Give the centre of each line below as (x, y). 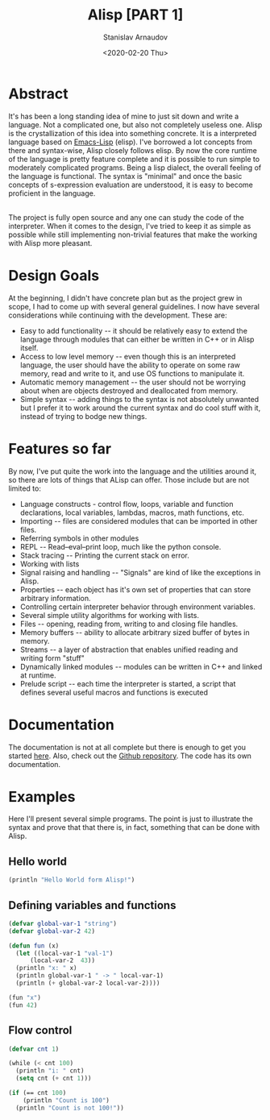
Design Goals (54, 275)
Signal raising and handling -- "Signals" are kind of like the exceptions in (140, 572)
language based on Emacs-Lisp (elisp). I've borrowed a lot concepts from (130, 142)
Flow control (40, 1030)
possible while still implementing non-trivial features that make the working (133, 234)
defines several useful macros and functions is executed (114, 692)
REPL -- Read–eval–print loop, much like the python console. (120, 546)
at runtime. (38, 675)
